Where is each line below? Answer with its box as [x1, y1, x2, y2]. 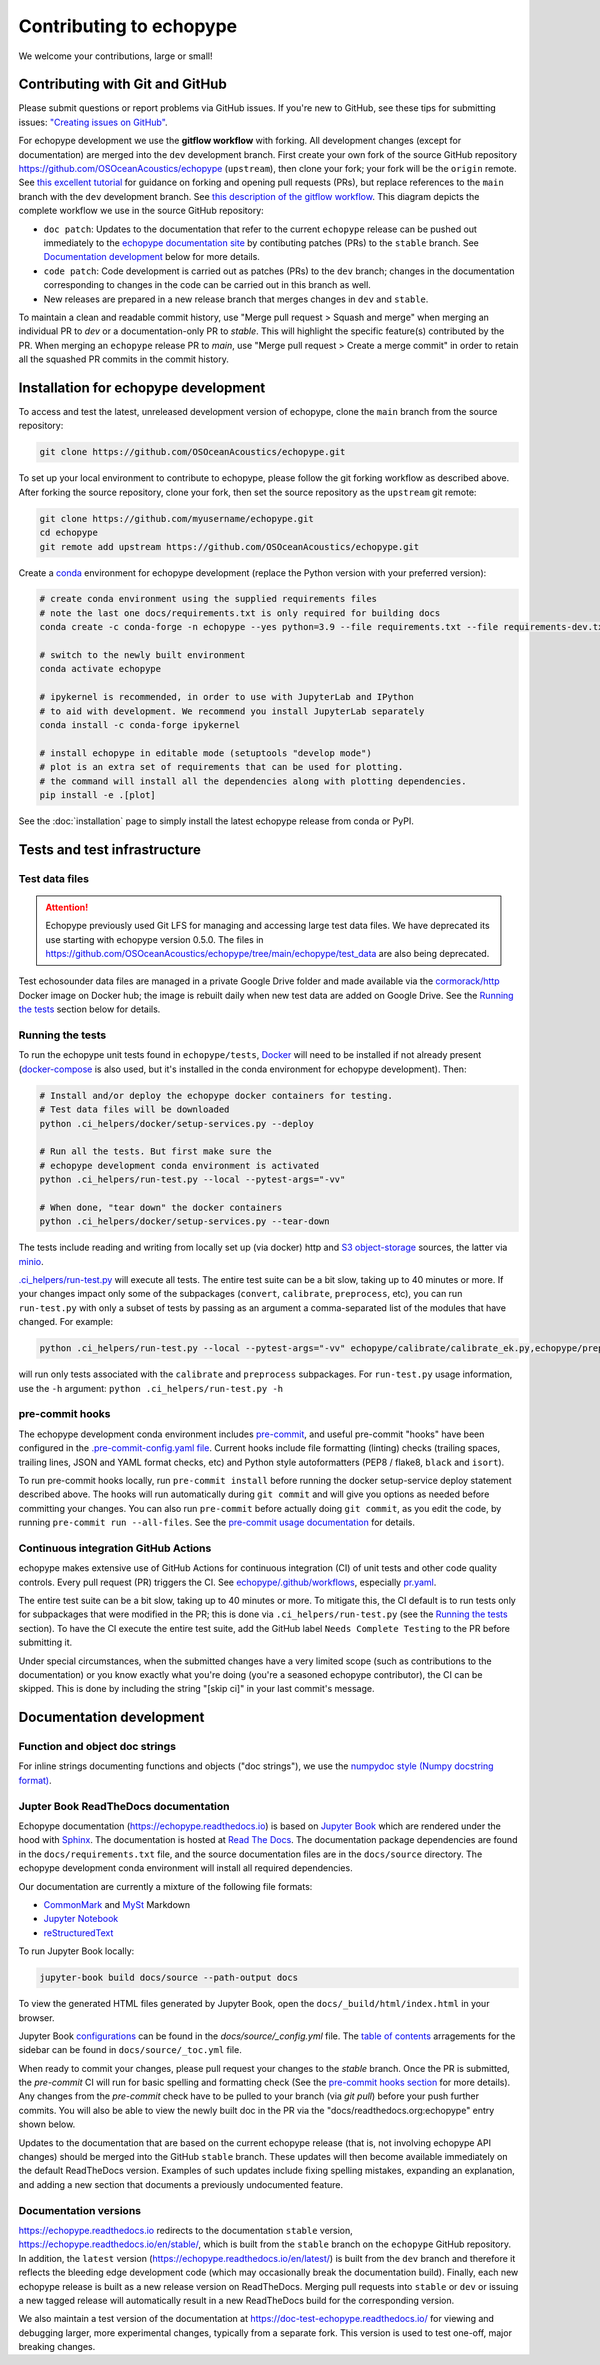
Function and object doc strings [18, 1740, 177, 1754]
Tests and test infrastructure [18, 841, 202, 858]
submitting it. [18, 1636, 73, 1649]
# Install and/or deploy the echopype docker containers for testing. [39, 1090, 394, 1101]
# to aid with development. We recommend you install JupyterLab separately [39, 705, 425, 717]
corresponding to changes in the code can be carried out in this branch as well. [43, 279, 372, 291]
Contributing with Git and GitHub [18, 76, 227, 93]
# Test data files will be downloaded [39, 1104, 230, 1115]
